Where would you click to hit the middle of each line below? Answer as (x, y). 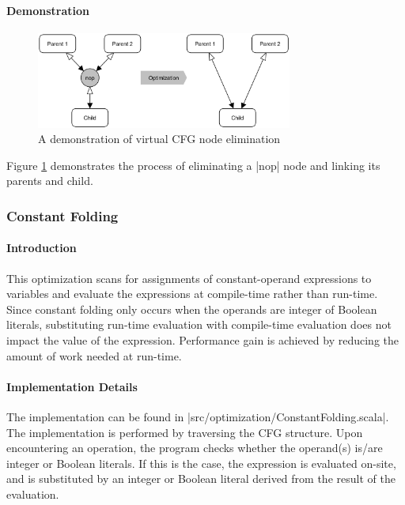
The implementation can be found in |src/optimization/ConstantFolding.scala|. (198, 417)
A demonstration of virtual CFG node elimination (159, 139)
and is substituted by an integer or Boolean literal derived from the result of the (201, 479)
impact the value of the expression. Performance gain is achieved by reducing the (203, 340)
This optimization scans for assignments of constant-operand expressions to (189, 278)
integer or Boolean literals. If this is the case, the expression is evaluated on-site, (201, 463)
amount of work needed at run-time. (94, 355)
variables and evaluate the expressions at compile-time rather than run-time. (192, 294)
